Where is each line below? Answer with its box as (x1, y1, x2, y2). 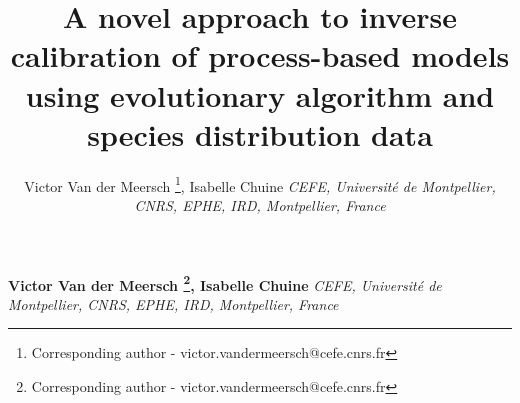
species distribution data (87, 113, 433, 154)
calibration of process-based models (10, 35, 510, 76)
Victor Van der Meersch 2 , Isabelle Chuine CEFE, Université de (8, 271, 442, 295)
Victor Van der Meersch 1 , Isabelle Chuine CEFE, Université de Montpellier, (24, 172, 496, 196)
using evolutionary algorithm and (25, 74, 495, 115)
